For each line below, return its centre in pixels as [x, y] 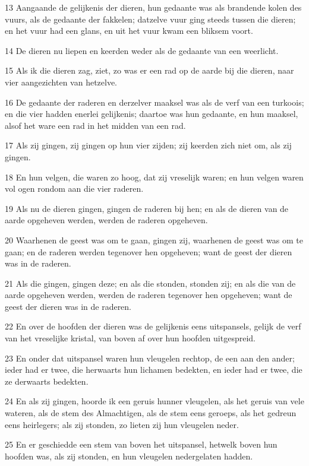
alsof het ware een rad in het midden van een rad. [95, 125]
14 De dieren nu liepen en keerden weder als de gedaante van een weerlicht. [142, 50]
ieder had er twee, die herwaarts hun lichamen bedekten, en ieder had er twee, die [154, 370]
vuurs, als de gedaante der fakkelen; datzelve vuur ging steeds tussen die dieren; [150, 19]
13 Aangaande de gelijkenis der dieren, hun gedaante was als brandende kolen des [153, 7]
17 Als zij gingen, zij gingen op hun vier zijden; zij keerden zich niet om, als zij [148, 145]
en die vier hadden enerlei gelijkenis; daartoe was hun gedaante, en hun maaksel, [152, 114]
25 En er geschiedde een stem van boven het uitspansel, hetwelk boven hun [141, 444]
